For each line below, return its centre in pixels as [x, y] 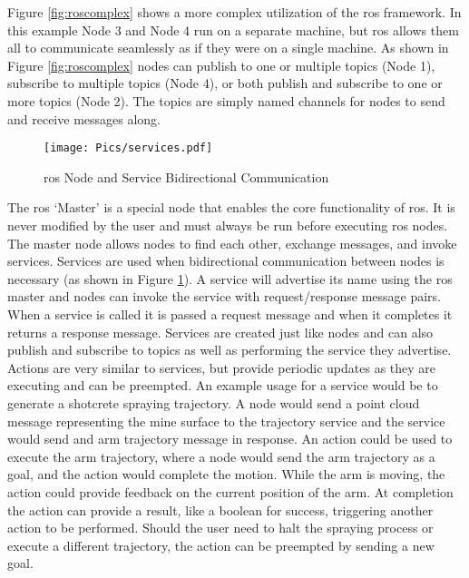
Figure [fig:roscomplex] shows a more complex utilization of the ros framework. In [234, 12]
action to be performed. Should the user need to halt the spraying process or [220, 528]
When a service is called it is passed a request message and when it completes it [230, 313]
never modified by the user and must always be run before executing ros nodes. [228, 225]
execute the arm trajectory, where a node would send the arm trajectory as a [221, 456]
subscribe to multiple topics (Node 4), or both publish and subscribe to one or [225, 83]
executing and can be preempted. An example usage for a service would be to [223, 385]
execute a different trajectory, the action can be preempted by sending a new [221, 545]
